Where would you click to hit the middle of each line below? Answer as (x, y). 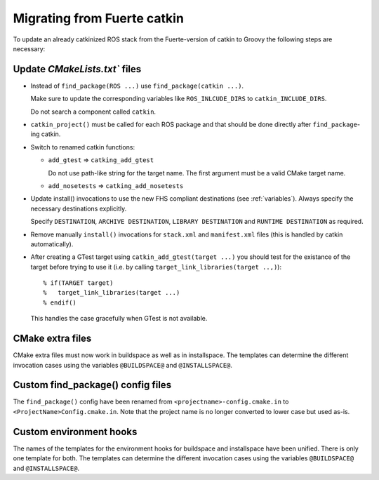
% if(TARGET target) (78, 283)
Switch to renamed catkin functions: (83, 147)
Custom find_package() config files (92, 385)
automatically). (52, 244)
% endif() (60, 302)
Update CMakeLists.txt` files (77, 69)
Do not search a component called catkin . (93, 112)
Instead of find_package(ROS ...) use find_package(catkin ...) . (137, 86)
